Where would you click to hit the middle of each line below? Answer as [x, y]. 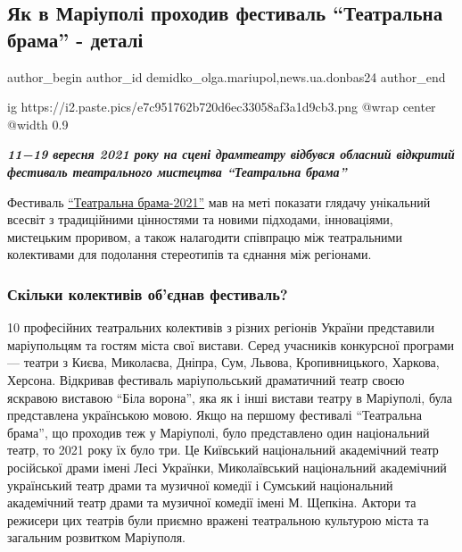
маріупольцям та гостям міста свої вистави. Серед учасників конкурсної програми [231, 344]
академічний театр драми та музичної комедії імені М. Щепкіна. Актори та [212, 502]
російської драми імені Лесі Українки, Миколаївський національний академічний [227, 467]
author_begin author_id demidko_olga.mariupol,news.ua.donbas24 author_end [227, 76]
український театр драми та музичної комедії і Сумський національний [200, 485]
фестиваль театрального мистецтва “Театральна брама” [177, 171]
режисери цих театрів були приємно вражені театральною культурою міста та [218, 519]
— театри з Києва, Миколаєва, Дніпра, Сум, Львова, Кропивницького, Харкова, [223, 362]
